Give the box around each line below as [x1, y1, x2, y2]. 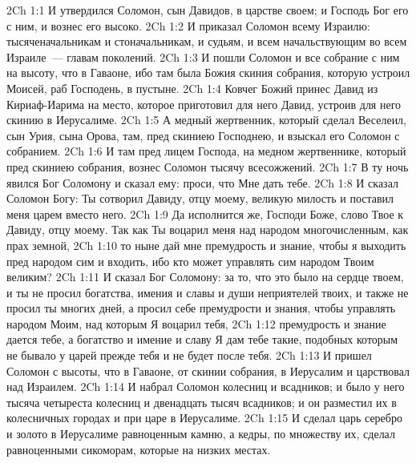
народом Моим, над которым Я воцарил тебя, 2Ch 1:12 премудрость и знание [6, 315, 386, 332]
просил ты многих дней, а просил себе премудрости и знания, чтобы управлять [6, 300, 396, 316]
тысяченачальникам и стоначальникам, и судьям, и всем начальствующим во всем [6, 33, 407, 50]
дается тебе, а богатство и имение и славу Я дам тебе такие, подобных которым [6, 331, 398, 348]
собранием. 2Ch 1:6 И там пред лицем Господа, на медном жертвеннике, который [6, 143, 406, 159]
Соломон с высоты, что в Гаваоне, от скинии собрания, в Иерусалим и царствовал [6, 362, 410, 379]
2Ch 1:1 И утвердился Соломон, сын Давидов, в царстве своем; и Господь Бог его [6, 2, 409, 18]
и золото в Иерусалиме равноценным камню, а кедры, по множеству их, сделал [6, 425, 395, 442]
